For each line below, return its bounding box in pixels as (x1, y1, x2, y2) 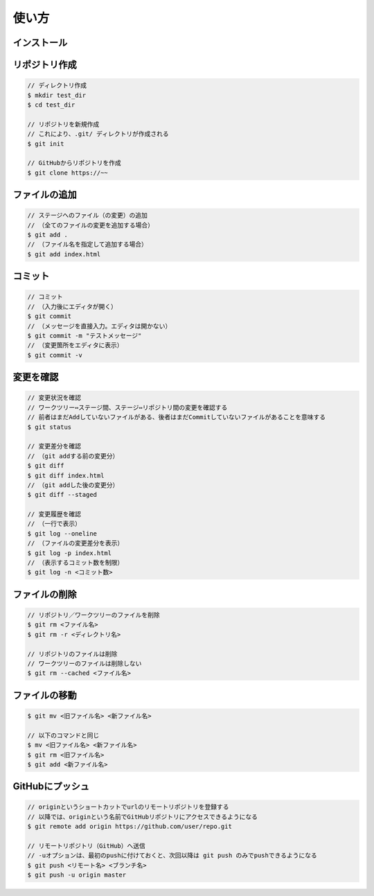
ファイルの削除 (12, 588, 77, 600)
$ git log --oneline (27, 529, 97, 537)
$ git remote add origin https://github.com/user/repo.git (27, 823, 232, 831)
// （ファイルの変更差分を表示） (27, 539, 124, 547)
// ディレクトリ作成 (27, 82, 87, 89)
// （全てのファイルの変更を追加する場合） (27, 221, 154, 229)
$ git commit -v (27, 351, 83, 359)
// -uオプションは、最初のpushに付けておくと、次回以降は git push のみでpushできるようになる (27, 852, 318, 859)
